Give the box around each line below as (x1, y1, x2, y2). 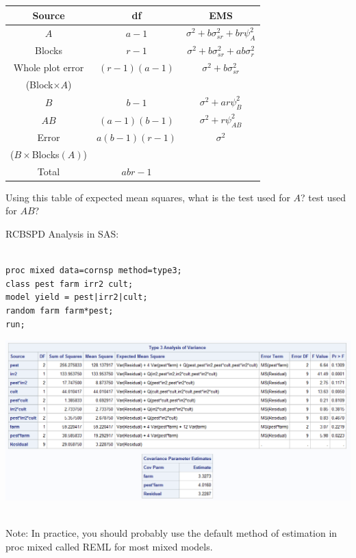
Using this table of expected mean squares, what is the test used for (5, 190, 290, 204)
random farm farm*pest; (5, 305, 114, 316)
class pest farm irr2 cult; (5, 279, 133, 289)
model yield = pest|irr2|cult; (5, 292, 148, 303)
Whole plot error (13, 60, 84, 75)
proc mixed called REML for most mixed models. (5, 539, 213, 553)
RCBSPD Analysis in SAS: (5, 226, 119, 240)
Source (32, 8, 65, 22)
